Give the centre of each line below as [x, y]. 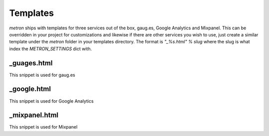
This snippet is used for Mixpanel [43, 127]
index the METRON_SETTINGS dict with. [51, 49]
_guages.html [31, 63]
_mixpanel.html [34, 115]
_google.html [30, 89]
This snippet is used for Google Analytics [52, 101]
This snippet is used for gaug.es [42, 75]
